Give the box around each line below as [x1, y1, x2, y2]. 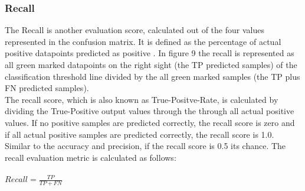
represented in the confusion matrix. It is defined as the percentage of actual [5, 35, 281, 47]
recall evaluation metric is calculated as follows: [5, 151, 176, 163]
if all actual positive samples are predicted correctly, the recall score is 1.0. [5, 128, 274, 140]
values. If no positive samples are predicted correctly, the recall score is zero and [5, 116, 295, 128]
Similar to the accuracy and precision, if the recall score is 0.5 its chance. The [5, 140, 286, 152]
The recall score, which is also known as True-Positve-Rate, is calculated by [5, 93, 278, 105]
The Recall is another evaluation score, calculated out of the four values [5, 24, 264, 36]
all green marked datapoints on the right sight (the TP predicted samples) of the [5, 59, 297, 70]
